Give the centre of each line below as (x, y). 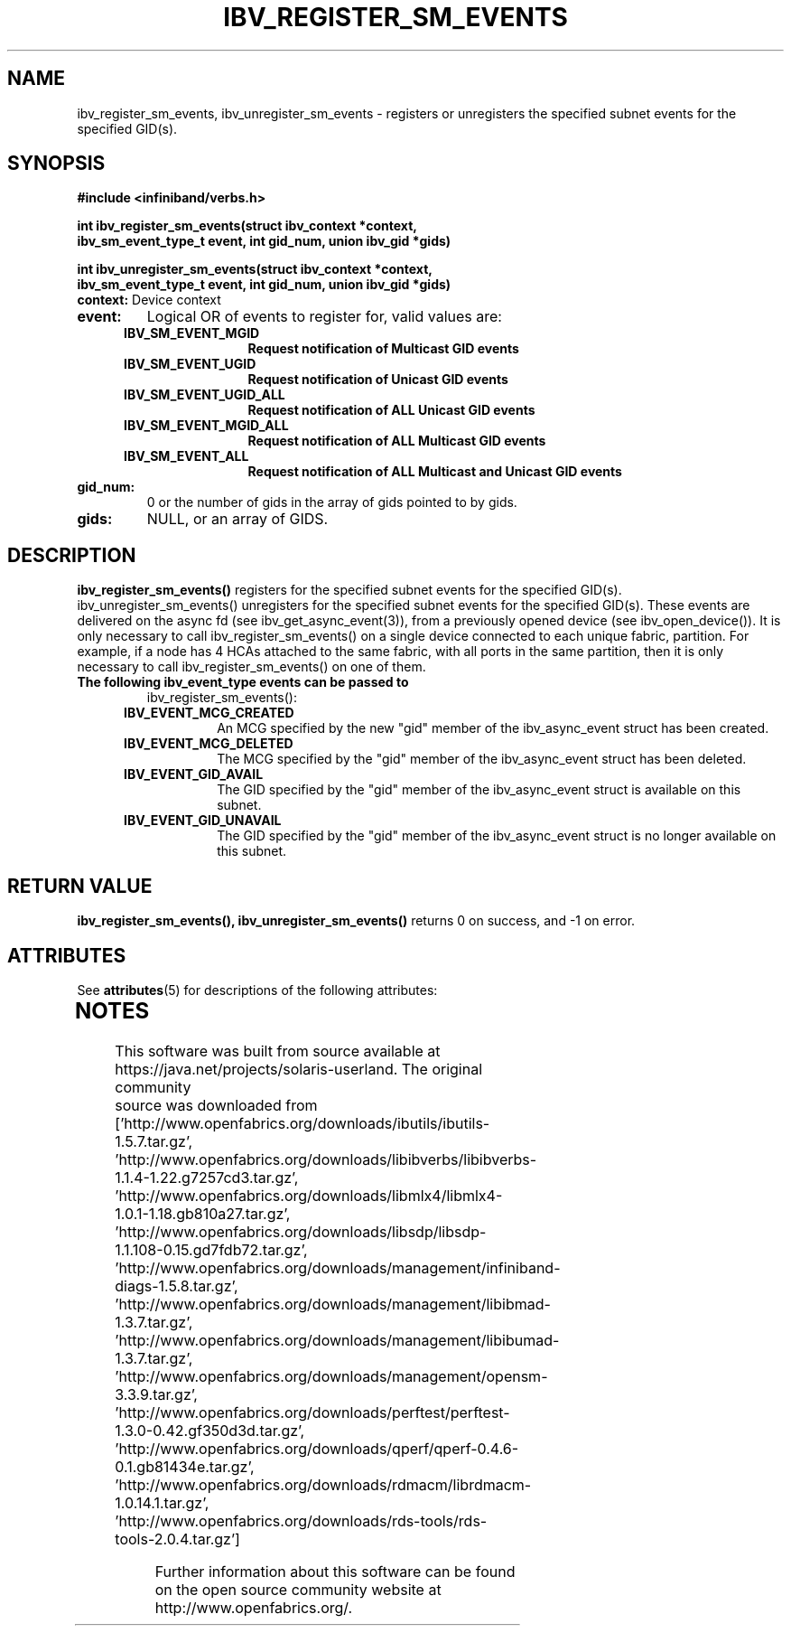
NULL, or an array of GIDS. (237, 519)
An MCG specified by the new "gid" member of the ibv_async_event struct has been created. (493, 728)
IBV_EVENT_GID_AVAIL (194, 774)
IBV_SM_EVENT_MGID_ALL (206, 426)
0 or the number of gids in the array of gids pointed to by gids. (332, 502)
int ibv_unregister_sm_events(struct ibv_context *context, (255, 269)
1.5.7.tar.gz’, (154, 1141)
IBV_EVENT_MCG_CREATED (209, 713)
